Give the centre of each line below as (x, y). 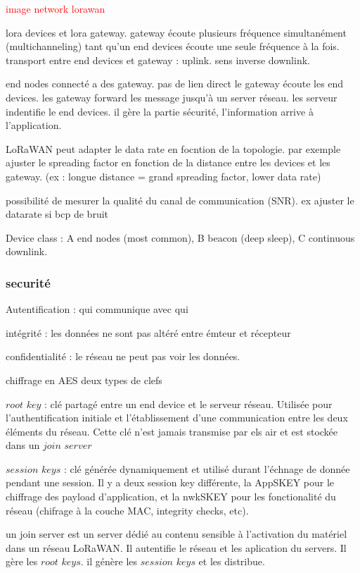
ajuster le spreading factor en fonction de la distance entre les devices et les (168, 162)
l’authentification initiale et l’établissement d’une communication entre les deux (177, 418)
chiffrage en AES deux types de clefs (84, 380)
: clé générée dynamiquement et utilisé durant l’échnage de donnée (207, 468)
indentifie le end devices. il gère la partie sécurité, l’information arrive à (160, 111)
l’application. (34, 125)
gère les (22, 561)
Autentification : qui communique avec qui (97, 309)
